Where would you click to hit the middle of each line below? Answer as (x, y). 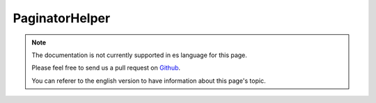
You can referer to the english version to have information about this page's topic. (149, 81)
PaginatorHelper (62, 18)
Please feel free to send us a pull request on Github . (106, 68)
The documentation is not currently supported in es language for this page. (139, 55)
